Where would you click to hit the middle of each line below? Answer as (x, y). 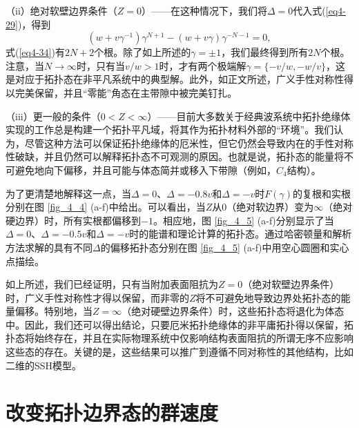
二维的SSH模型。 (44, 365)
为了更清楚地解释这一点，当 (68, 193)
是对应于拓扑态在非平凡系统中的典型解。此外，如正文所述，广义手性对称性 (175, 79)
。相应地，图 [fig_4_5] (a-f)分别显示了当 (243, 220)
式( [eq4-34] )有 (35, 52)
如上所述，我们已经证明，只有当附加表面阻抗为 (112, 284)
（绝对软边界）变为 (270, 207)
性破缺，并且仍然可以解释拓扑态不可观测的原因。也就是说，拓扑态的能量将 (175, 156)
